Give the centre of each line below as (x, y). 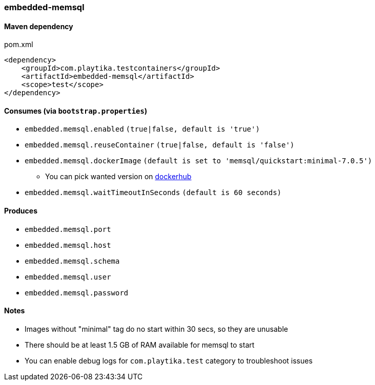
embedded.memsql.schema (72, 261)
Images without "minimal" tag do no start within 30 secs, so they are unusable (157, 329)
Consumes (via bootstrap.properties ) (76, 111)
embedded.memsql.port (68, 229)
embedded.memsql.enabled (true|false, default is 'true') (142, 129)
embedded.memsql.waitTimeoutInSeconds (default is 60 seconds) (153, 193)
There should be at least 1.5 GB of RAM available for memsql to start (140, 345)
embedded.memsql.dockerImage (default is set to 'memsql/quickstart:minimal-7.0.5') (199, 161)
